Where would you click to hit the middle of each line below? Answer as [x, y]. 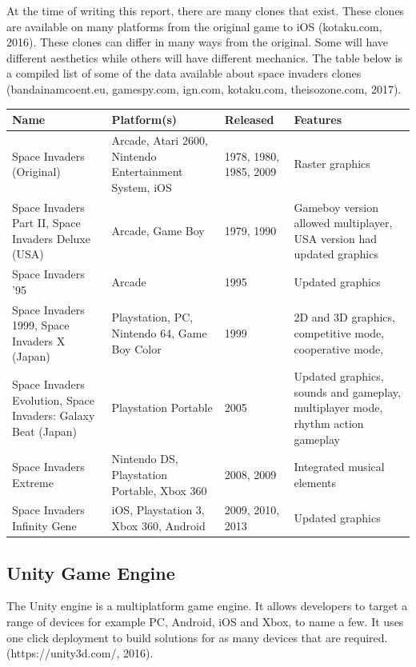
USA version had [336, 238]
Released [249, 120]
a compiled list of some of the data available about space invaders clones [184, 73]
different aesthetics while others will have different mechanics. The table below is [205, 57]
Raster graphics [332, 164]
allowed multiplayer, [343, 223]
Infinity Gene [44, 526]
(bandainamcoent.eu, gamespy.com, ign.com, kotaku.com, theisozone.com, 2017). [204, 88]
